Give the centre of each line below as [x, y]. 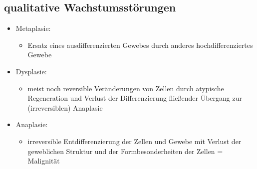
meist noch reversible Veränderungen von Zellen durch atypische [126, 88]
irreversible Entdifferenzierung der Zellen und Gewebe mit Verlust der [134, 141]
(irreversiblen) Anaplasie [65, 107]
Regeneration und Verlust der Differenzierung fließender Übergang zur [135, 98]
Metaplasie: [33, 28]
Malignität [44, 161]
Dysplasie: [31, 71]
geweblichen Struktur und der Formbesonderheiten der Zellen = [125, 151]
